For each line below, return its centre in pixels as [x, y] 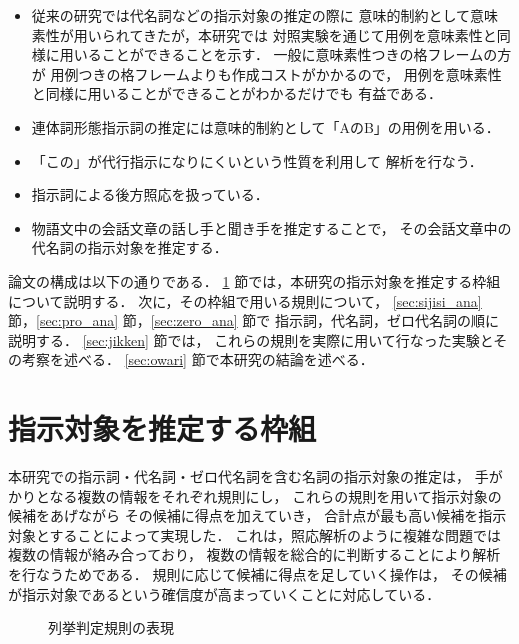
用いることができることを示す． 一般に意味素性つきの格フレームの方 [285, 54]
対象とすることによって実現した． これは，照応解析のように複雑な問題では [255, 534]
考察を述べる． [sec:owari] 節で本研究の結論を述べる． [197, 359]
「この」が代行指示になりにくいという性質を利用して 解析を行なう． [257, 160]
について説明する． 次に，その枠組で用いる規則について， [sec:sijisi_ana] [245, 300]
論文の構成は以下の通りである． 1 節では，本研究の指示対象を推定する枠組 [254, 280]
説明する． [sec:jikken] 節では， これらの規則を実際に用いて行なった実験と [251, 339]
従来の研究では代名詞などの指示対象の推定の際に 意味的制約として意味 [265, 15]
